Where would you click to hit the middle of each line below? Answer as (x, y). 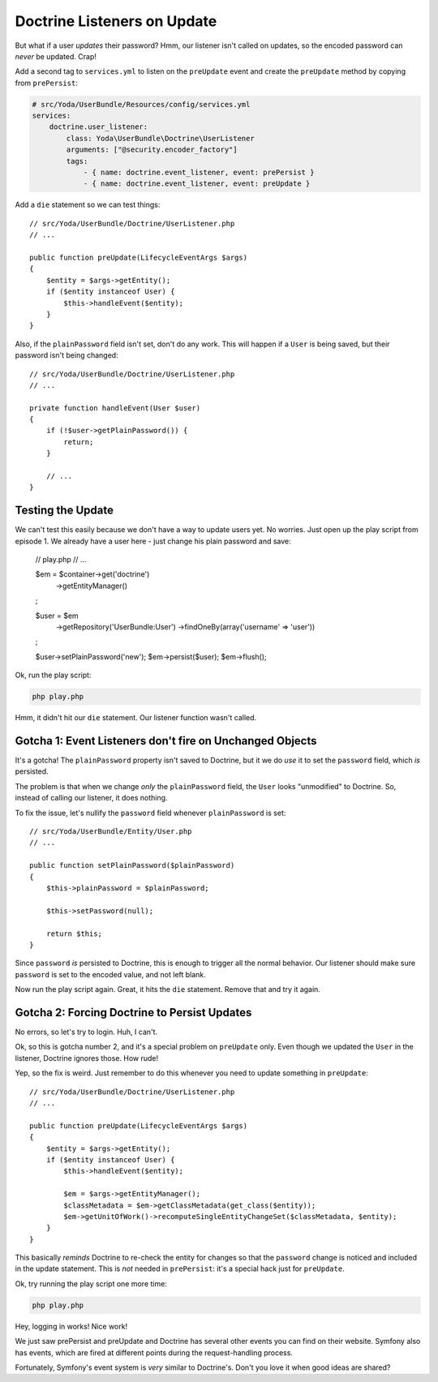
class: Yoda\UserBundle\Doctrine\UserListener (160, 138)
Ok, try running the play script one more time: (91, 1283)
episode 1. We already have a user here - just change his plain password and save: (153, 541)
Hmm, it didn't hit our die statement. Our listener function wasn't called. (136, 718)
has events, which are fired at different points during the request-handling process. (154, 1352)
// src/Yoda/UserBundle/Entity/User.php (111, 832)
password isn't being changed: (67, 355)
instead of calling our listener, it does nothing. (91, 798)
